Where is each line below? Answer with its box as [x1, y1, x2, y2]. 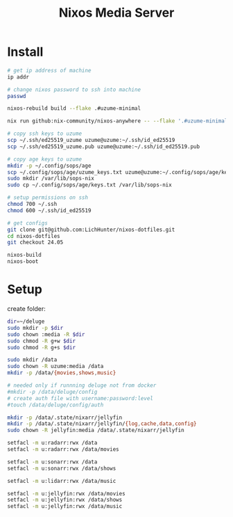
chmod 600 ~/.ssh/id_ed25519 [7, 207, 92, 214]
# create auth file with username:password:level [7, 395, 154, 401]
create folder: [7, 305, 46, 312]
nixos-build [7, 252, 42, 259]
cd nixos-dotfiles [7, 232, 60, 239]
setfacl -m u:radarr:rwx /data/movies [7, 446, 119, 453]
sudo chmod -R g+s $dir [7, 344, 76, 351]
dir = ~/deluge [7, 318, 45, 325]
